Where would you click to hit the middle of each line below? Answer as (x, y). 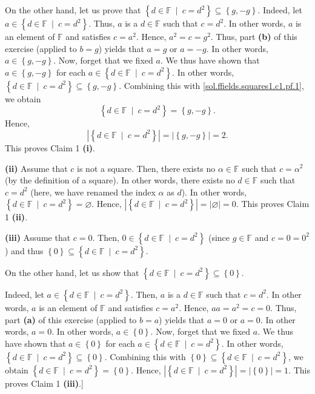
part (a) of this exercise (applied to (71, 319)
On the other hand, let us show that (72, 272)
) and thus (24, 250)
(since (219, 237)
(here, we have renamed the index (93, 192)
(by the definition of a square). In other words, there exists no (120, 180)
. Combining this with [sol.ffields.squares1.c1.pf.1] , (211, 85)
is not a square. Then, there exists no (146, 168)
